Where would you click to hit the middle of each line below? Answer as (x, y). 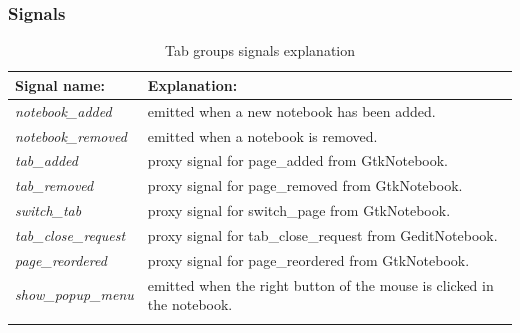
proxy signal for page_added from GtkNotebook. (298, 160)
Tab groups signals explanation (260, 50)
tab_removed (54, 185)
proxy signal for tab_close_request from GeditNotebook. (322, 234)
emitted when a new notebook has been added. (291, 110)
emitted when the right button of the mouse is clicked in (320, 284)
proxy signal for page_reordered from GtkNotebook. (308, 259)
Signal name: (60, 84)
